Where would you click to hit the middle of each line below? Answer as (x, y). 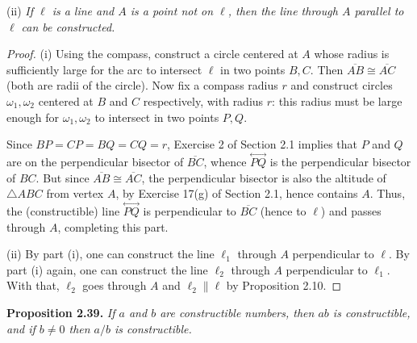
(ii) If (20, 10)
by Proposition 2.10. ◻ (284, 285)
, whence (225, 161)
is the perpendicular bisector (340, 161)
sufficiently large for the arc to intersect (104, 69)
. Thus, (388, 193)
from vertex (75, 193)
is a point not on (172, 10)
